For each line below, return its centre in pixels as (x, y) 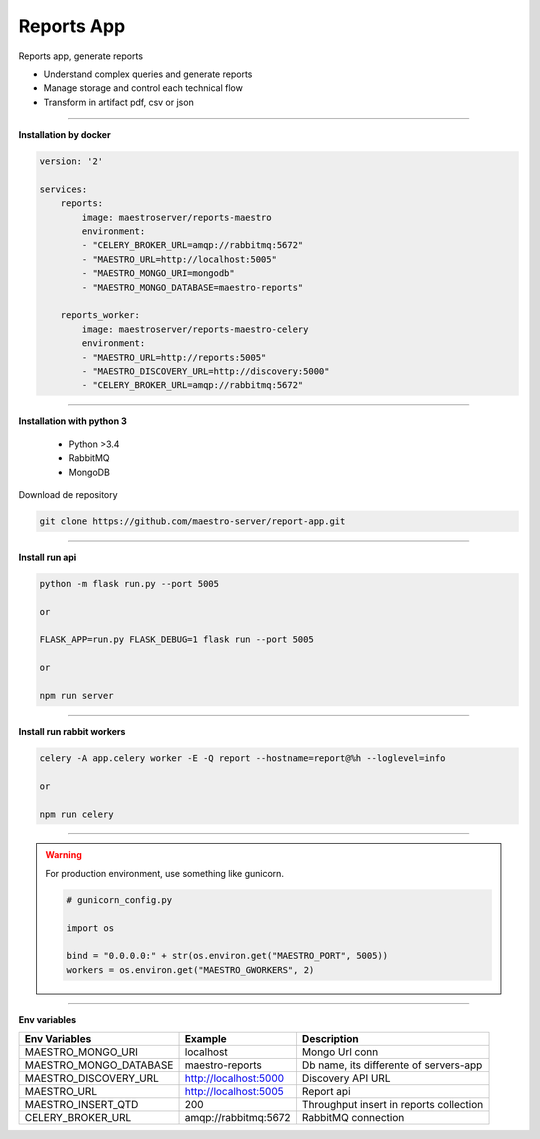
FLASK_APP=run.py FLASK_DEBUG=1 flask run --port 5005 (176, 639)
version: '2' (71, 161)
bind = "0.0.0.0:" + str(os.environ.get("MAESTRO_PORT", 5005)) (227, 956)
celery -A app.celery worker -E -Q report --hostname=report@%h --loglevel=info (242, 758)
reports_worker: (100, 315)
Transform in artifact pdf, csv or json (118, 102)
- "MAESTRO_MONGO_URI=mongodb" (158, 273)
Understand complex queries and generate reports (148, 74)
